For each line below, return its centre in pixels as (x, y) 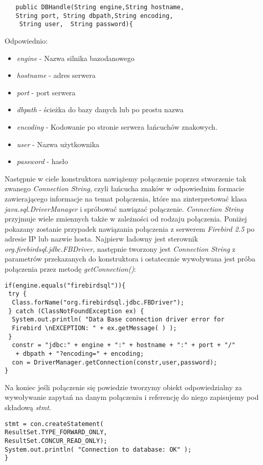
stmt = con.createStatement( (54, 424)
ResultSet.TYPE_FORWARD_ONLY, (56, 432)
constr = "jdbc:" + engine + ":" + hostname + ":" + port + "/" (124, 345)
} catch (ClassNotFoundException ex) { (76, 311)
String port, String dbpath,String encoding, (94, 16)
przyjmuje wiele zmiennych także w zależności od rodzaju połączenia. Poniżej (126, 219)
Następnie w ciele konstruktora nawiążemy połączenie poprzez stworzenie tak (126, 178)
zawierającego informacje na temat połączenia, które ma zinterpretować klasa (126, 198)
